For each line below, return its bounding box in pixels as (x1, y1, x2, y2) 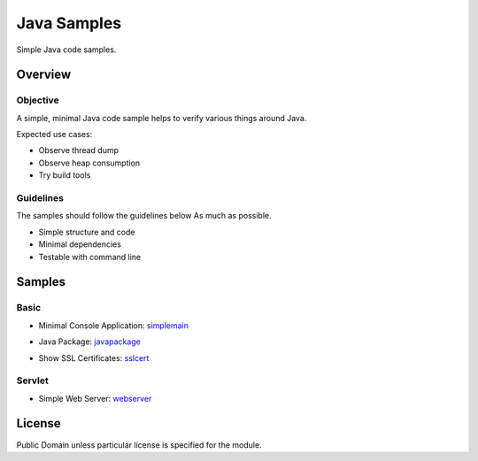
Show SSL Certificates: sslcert (38, 352, 150, 363)
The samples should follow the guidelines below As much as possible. (16, 211, 272, 221)
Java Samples (16, 13, 122, 33)
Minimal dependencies (38, 239, 121, 250)
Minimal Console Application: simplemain (38, 319, 189, 331)
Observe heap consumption (38, 158, 141, 168)
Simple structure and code (38, 227, 135, 237)
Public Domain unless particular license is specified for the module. (16, 439, 262, 450)
